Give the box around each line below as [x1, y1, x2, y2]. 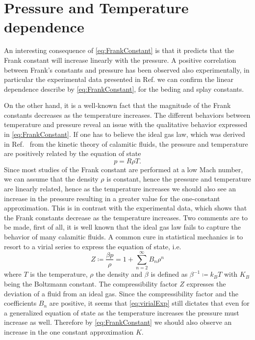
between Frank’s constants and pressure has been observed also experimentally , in [4, 64, 250, 75]
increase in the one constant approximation [4, 326, 134, 337]
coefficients [4, 298, 37, 308]
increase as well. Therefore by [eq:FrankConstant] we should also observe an [4, 317, 232, 327]
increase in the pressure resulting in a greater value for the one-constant [4, 193, 220, 203]
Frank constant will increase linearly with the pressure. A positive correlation [4, 54, 236, 65]
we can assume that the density [4, 174, 99, 184]
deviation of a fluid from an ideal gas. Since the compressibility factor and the [4, 288, 238, 298]
